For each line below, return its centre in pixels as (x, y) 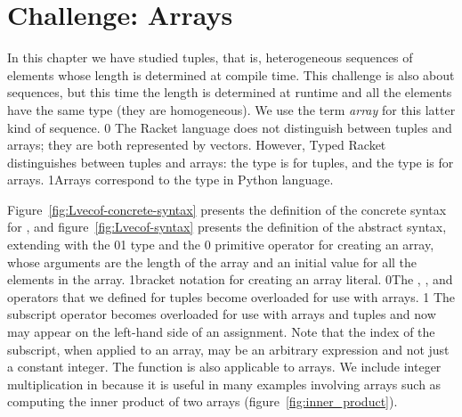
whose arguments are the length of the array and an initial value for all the (212, 262)
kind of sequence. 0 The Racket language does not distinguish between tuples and (230, 127)
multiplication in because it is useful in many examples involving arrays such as (224, 384)
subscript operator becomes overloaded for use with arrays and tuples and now (222, 314)
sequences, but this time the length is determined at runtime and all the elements (230, 92)
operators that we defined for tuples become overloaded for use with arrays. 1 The (231, 296)
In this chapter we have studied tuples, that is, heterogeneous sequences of (210, 57)
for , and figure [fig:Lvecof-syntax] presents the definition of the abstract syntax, (227, 227)
